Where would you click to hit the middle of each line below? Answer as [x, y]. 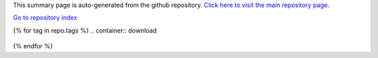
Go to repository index [45, 18]
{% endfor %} [33, 46]
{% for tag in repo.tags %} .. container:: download [85, 30]
